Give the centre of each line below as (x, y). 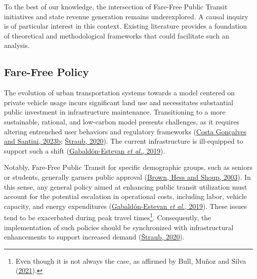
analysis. (17, 45)
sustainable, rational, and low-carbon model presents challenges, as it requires (122, 121)
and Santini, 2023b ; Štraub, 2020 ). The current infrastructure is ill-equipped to (124, 141)
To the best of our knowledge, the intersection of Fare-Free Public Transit (116, 6)
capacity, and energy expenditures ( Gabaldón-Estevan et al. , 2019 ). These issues (126, 206)
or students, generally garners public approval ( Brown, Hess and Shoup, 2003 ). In (128, 177)
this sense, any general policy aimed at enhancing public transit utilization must (126, 186)
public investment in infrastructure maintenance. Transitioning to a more (115, 112)
